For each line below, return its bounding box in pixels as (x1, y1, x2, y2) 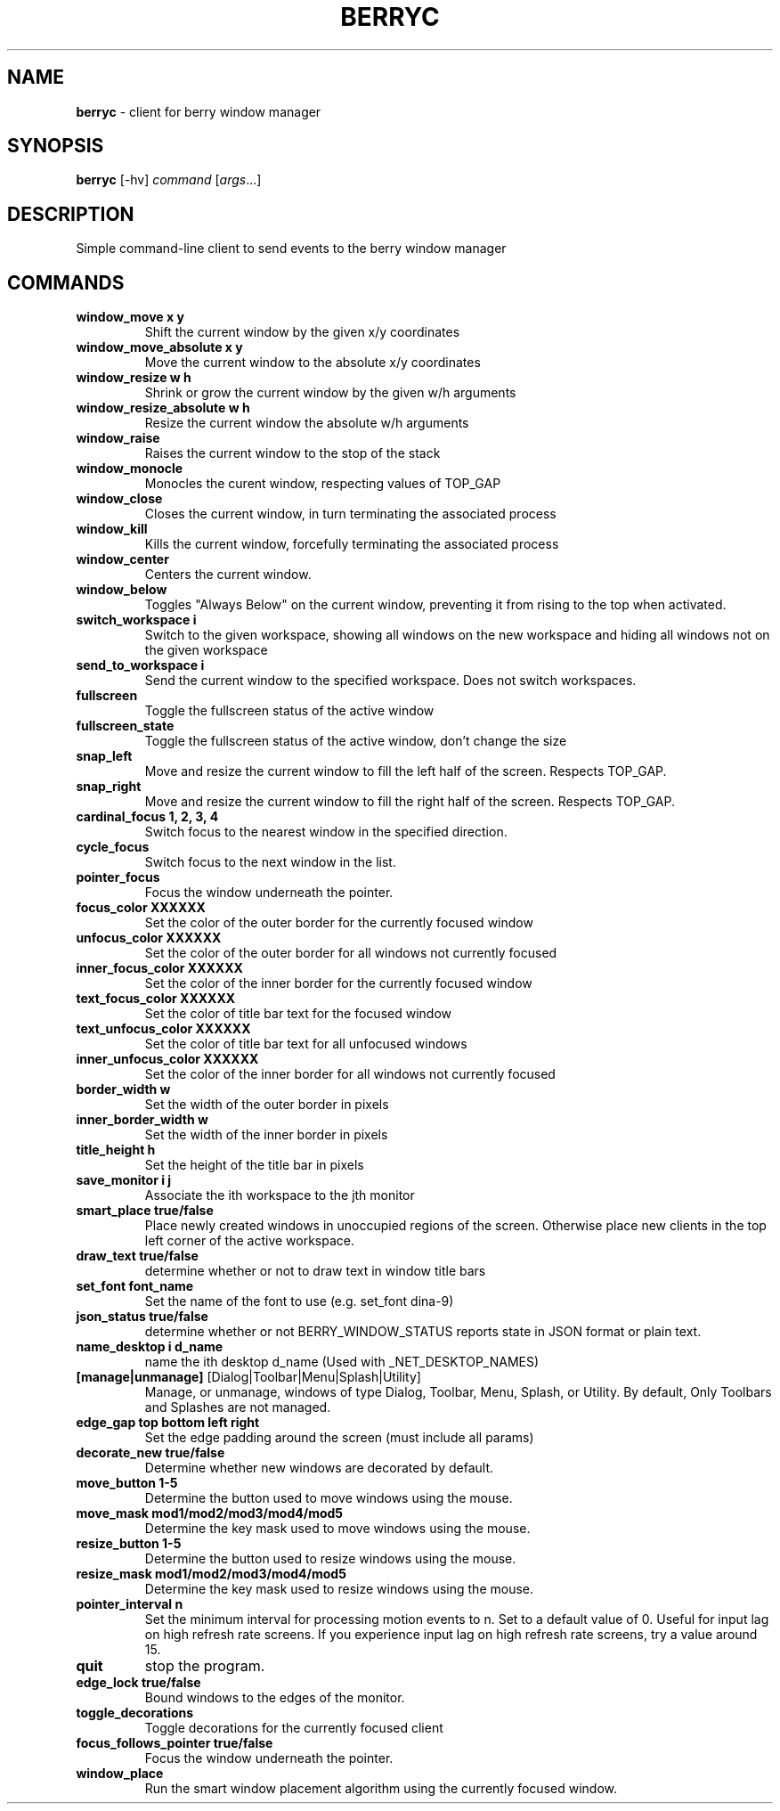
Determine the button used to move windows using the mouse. (144, 1490, 513, 1506)
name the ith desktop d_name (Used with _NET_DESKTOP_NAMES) (144, 1354, 540, 1370)
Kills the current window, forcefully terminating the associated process (144, 536, 559, 552)
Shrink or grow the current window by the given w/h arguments (144, 385, 516, 401)
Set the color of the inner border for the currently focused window (144, 975, 532, 991)
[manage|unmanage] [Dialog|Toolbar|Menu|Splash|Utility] (76, 1369, 421, 1385)
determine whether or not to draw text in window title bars (144, 1263, 486, 1279)
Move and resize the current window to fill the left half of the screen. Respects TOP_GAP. (144, 763, 667, 779)
